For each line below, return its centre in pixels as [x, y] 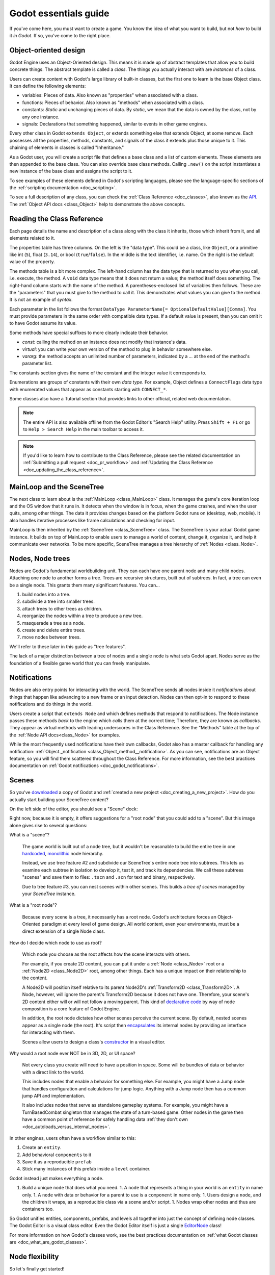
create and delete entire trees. [54, 630]
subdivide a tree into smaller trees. [59, 601]
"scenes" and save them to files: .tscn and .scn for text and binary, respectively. [108, 877]
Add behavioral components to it [57, 1155]
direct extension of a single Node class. [64, 931]
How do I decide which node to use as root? [56, 942]
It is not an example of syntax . [41, 300]
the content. [35, 978]
